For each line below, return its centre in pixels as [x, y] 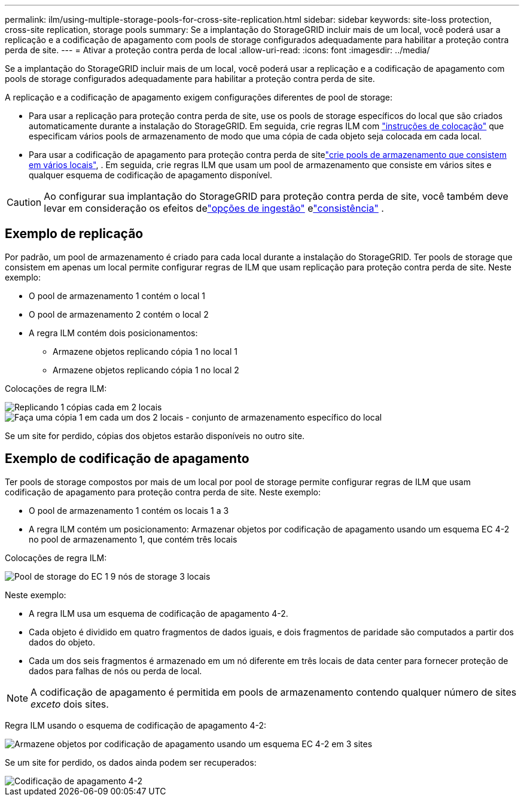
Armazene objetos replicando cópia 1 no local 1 [145, 351]
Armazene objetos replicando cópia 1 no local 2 [146, 370]
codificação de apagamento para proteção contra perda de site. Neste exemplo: [163, 492]
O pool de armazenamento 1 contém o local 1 [117, 296]
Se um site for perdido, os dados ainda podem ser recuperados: [131, 762]
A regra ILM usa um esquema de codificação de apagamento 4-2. [159, 613]
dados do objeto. [62, 642]
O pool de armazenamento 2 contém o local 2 [119, 314]
